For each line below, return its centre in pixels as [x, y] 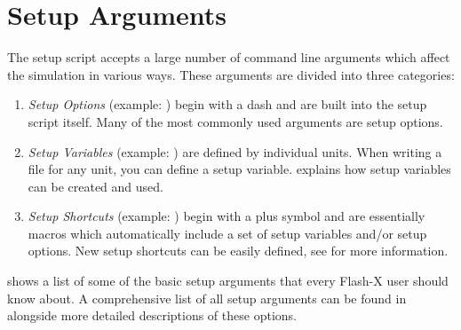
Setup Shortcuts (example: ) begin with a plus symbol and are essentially [227, 216]
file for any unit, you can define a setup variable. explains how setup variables [239, 169]
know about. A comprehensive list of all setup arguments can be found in [207, 298]
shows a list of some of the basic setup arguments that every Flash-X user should [228, 281]
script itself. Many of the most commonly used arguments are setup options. [235, 121]
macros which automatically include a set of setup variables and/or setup [227, 233]
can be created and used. [95, 186]
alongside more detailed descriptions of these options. [152, 315]
